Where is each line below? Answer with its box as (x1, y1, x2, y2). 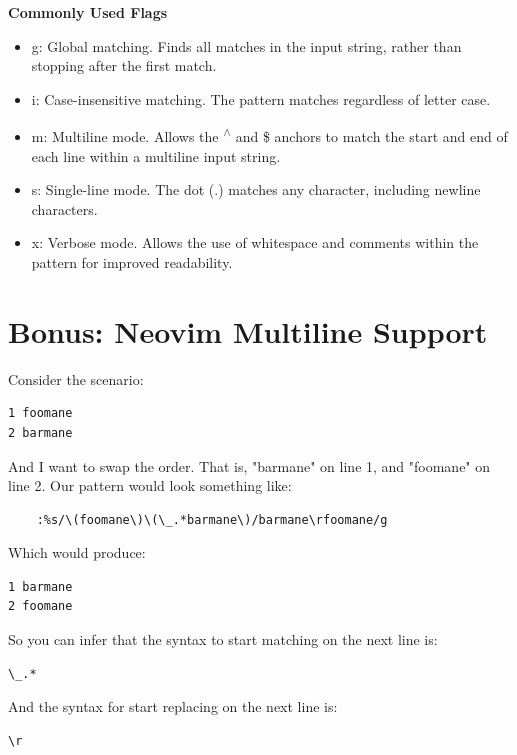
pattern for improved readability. (31, 252, 233, 272)
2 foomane (8, 599, 73, 614)
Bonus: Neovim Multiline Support (8, 310, 488, 351)
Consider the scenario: (8, 368, 144, 389)
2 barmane (8, 425, 73, 440)
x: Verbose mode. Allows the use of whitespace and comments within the (31, 232, 479, 253)
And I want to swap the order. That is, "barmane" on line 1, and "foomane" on (8, 455, 491, 476)
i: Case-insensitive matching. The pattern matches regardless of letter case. (31, 88, 491, 109)
